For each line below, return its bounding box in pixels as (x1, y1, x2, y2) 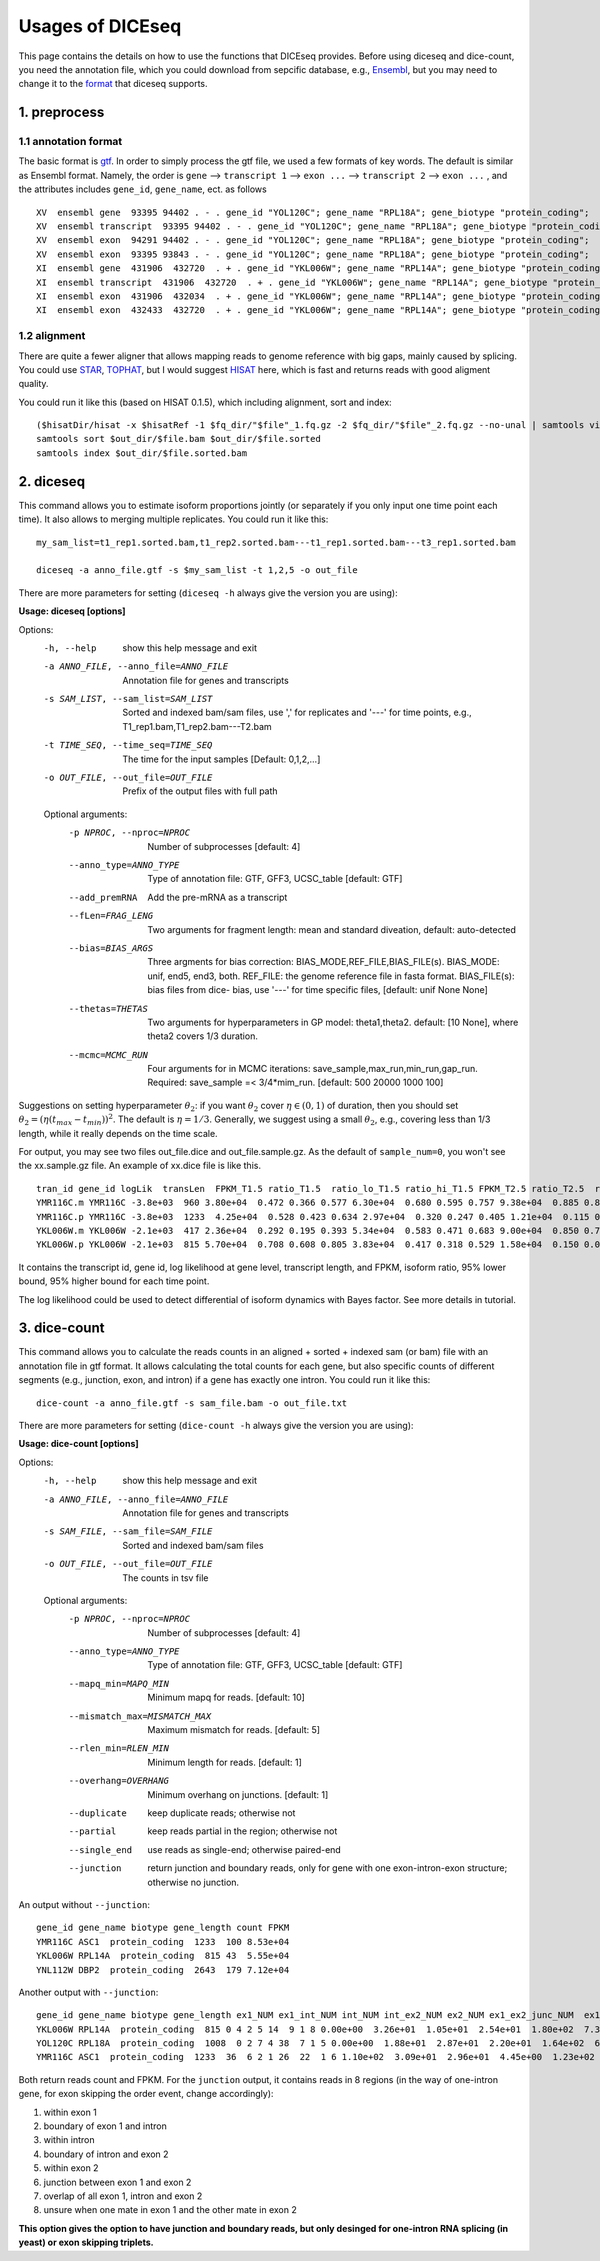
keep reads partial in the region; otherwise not (147, 1825, 338, 1837)
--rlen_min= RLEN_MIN (68, 1743, 170, 1754)
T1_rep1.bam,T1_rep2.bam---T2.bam (122, 720, 272, 732)
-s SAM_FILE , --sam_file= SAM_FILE (43, 1526, 213, 1537)
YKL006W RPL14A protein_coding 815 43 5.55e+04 (36, 1950, 290, 1962)
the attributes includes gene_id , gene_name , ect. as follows (18, 183, 267, 195)
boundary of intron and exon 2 (43, 2148, 169, 2160)
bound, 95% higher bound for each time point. (18, 1275, 210, 1287)
